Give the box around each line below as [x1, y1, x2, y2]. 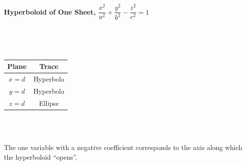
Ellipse [39, 98, 59, 108]
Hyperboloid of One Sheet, [4, 6, 96, 16]
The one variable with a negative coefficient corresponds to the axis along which [4, 142, 243, 152]
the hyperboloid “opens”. [4, 151, 78, 162]
